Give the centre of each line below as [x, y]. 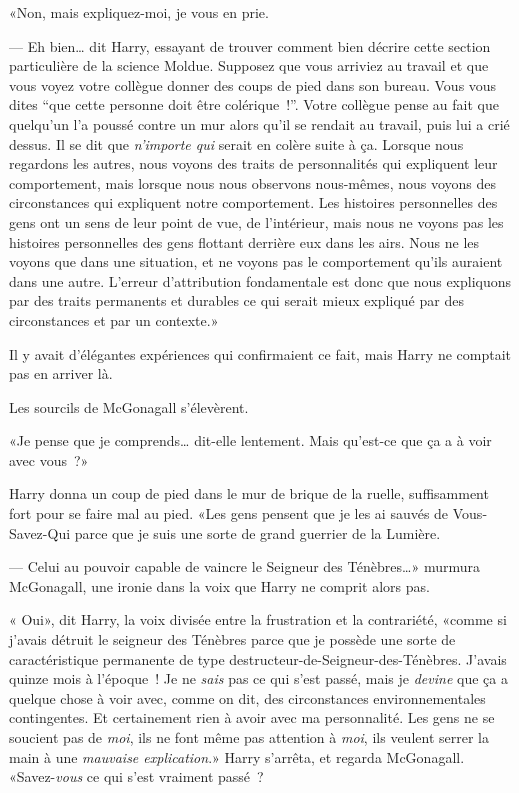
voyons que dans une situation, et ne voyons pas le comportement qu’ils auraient [256, 261]
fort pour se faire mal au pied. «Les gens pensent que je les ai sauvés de [229, 513]
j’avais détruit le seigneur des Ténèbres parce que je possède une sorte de [232, 639]
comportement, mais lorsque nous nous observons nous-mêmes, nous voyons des [253, 182]
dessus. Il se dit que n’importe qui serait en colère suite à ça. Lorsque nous [236, 143]
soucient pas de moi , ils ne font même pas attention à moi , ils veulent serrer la [249, 737]
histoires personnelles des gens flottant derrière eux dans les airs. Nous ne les [244, 241]
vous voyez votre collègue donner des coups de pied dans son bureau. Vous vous [253, 84]
